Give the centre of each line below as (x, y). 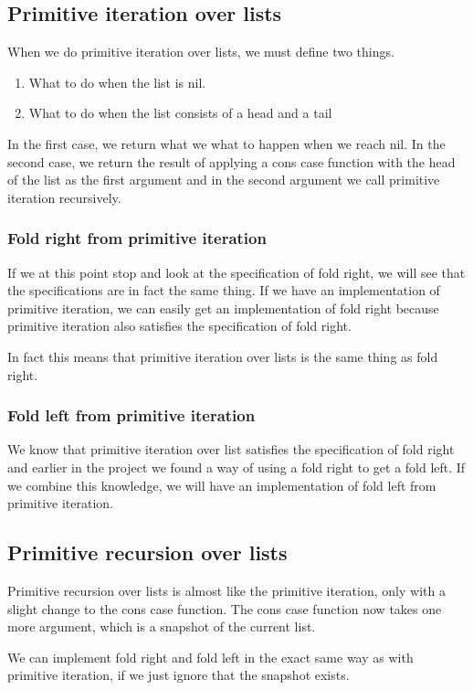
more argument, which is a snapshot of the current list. (162, 626)
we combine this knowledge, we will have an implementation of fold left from (222, 485)
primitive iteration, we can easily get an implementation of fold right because (223, 308)
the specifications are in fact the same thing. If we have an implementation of (224, 290)
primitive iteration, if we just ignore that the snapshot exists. (179, 675)
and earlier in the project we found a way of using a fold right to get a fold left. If (236, 467)
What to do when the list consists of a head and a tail (180, 113)
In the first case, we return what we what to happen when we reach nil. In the (226, 143)
